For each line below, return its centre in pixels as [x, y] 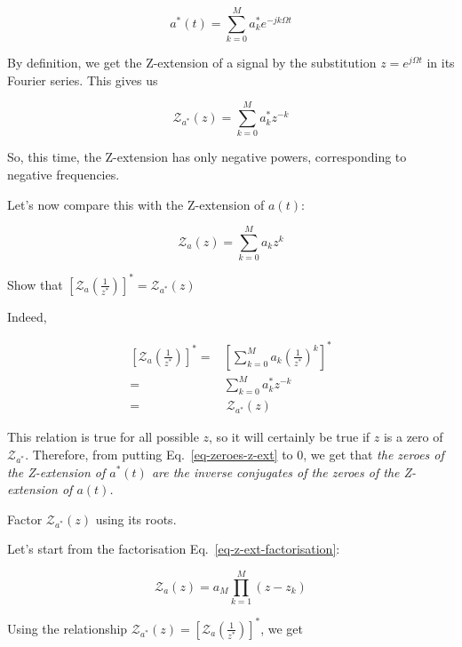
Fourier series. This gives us [83, 80]
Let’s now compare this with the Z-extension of [136, 204]
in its [441, 63]
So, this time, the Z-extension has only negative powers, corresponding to [207, 157]
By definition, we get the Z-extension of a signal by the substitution [192, 63]
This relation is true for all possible [103, 437]
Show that [35, 284]
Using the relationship [68, 628]
